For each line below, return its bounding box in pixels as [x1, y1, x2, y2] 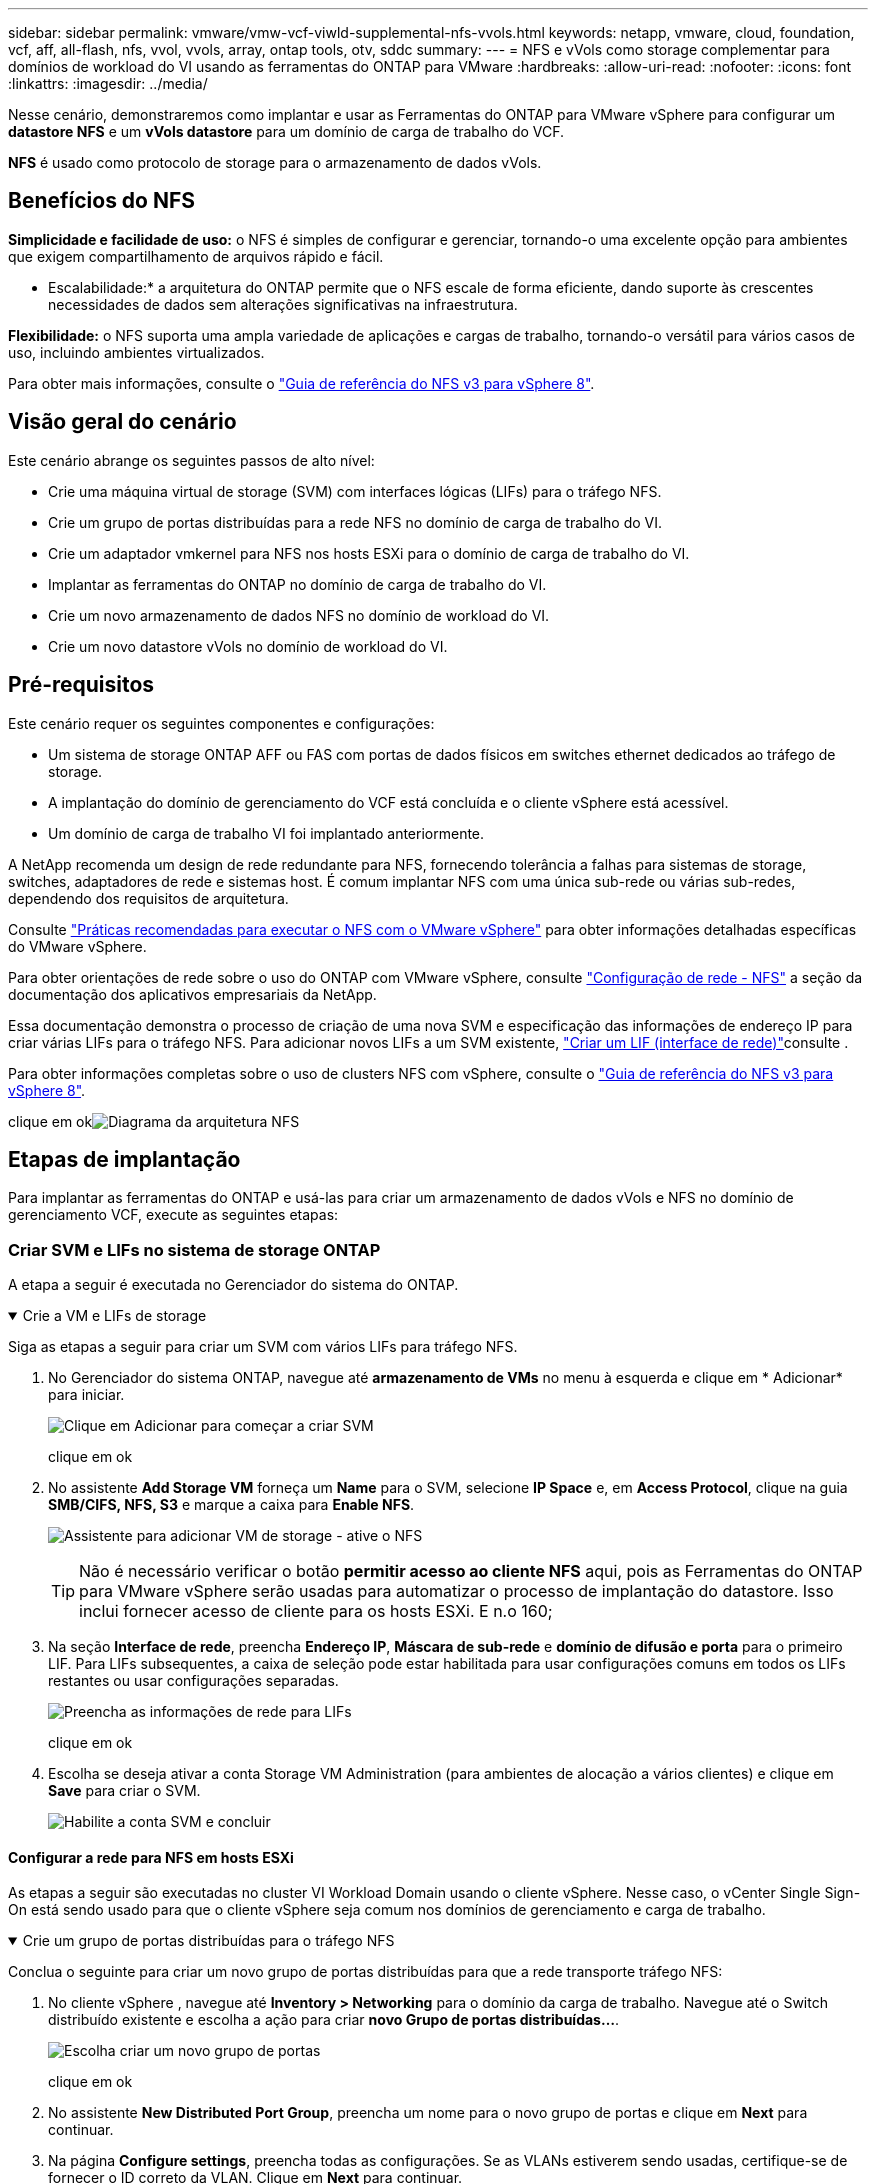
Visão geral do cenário [8, 409, 237, 435]
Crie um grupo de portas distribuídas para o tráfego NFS [22, 1932, 395, 1950]
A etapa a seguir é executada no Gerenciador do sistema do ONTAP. [8, 1276, 459, 1294]
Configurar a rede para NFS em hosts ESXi [8, 1848, 294, 1866]
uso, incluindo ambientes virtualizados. [8, 343, 265, 361]
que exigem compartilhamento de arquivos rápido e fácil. [8, 247, 384, 265]
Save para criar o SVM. [48, 1782, 201, 1800]
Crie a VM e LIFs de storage [22, 1307, 207, 1325]
